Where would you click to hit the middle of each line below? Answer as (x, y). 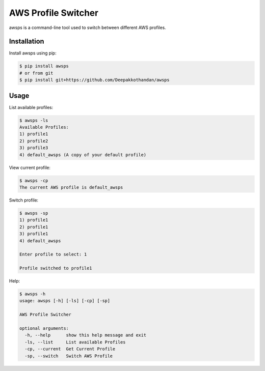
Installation (26, 42)
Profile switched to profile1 (56, 268)
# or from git (36, 73)
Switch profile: (24, 200)
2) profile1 (34, 227)
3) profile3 (34, 148)
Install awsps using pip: (33, 53)
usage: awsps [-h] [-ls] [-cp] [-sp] (65, 301)
